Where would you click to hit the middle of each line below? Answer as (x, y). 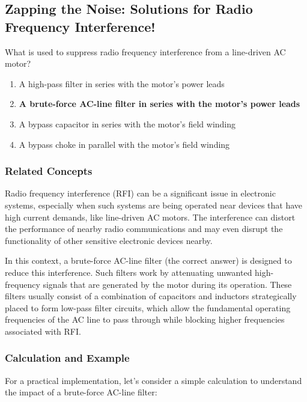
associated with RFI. (43, 331)
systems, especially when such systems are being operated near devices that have (154, 205)
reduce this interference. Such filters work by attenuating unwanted (129, 272)
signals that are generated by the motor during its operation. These (167, 284)
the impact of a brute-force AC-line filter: (81, 392)
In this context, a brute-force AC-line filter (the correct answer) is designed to (148, 260)
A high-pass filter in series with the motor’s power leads (122, 83)
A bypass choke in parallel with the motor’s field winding (124, 144)
